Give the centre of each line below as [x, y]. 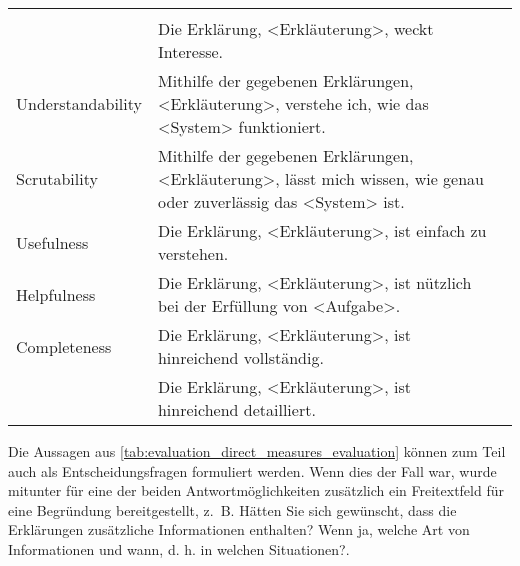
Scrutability [57, 178]
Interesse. [190, 51]
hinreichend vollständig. [240, 357]
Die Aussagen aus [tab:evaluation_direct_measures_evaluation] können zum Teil [257, 451]
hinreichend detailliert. [236, 409]
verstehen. [193, 253]
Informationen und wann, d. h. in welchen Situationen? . [179, 548]
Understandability [79, 103]
